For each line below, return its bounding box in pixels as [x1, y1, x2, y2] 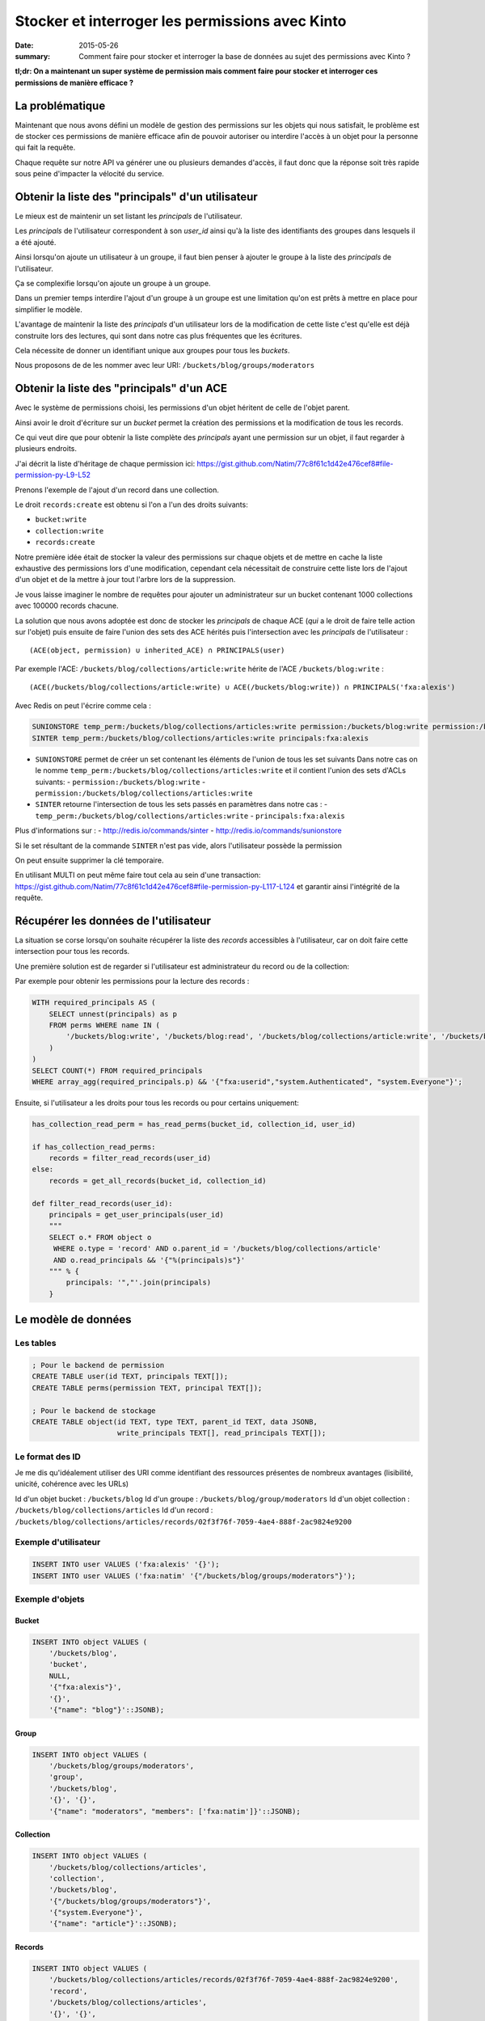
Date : [15, 40, 34, 50]
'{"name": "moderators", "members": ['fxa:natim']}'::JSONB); [48, 1807, 301, 1816]
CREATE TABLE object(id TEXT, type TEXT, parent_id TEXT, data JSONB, [32, 1417, 318, 1426]
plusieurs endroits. [15, 444, 77, 454]
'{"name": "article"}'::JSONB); [48, 1919, 178, 1928]
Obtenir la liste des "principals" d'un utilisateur [15, 190, 258, 204]
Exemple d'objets [15, 1593, 85, 1605]
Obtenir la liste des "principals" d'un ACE [15, 382, 228, 395]
